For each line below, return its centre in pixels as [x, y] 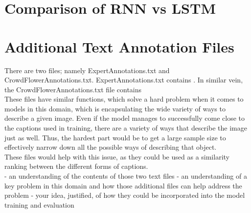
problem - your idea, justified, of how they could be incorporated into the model [125, 195]
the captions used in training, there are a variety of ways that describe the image [126, 128]
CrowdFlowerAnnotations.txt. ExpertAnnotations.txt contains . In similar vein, [124, 80]
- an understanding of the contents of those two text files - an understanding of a [126, 176]
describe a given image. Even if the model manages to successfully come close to [125, 118]
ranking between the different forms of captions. [76, 166]
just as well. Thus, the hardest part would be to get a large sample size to [115, 137]
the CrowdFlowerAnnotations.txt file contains [73, 89]
